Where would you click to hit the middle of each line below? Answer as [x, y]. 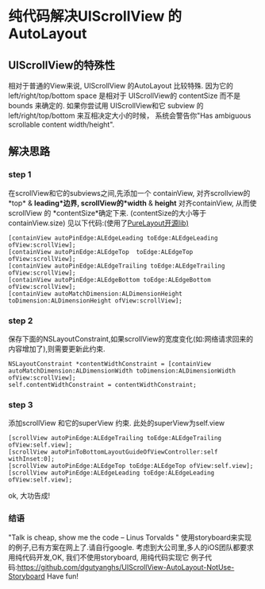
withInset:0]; [32, 459]
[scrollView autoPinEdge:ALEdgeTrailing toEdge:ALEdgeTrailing [115, 439]
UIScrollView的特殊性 [62, 65]
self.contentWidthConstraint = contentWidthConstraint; [102, 384]
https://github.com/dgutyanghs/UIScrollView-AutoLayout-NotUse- [126, 567]
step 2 [21, 321]
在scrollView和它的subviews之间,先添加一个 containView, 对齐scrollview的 [129, 193]
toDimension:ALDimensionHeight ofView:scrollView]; [95, 300]
